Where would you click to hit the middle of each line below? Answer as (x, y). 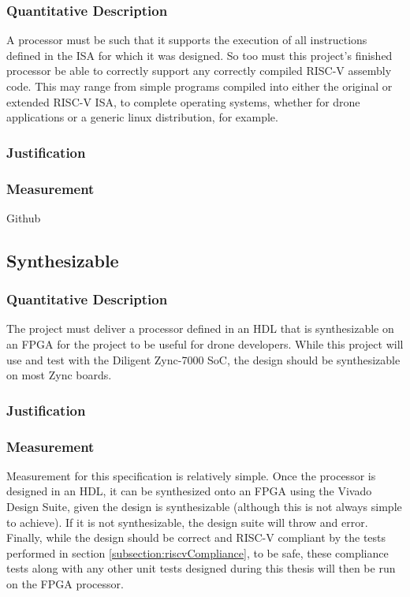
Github (24, 217)
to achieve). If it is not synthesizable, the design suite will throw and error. (187, 522)
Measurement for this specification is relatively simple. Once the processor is (191, 475)
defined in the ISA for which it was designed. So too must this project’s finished (199, 55)
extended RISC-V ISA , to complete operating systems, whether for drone (183, 101)
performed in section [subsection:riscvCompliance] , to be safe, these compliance (198, 552)
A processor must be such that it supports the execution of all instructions (187, 40)
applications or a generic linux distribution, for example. (142, 117)
